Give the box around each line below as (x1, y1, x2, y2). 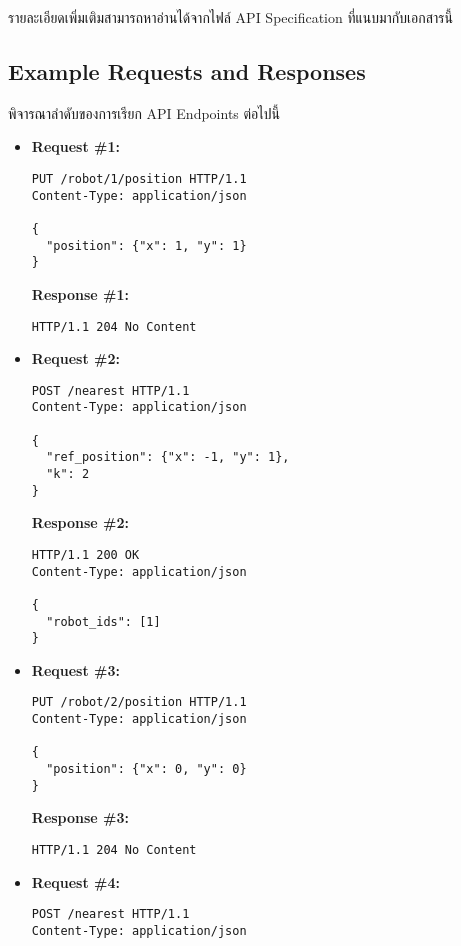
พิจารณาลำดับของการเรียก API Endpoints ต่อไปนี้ (8, 102, 280, 123)
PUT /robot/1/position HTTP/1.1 (31, 171, 247, 186)
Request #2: (31, 348, 120, 369)
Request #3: (31, 659, 120, 680)
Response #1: (31, 283, 130, 304)
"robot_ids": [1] (46, 614, 161, 629)
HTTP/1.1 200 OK (31, 547, 140, 562)
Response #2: (31, 512, 130, 533)
